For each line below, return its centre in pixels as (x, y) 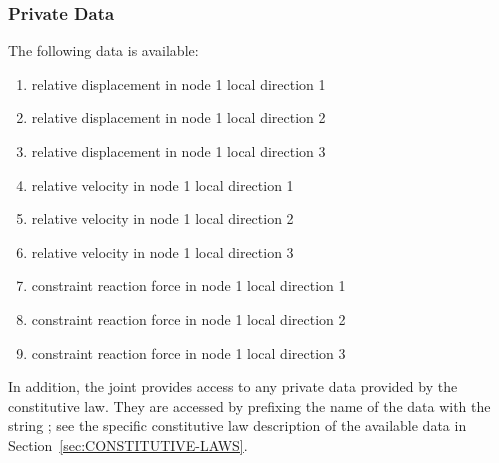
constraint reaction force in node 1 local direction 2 (188, 318)
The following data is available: (103, 50)
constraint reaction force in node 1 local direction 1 (188, 285)
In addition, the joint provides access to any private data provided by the (233, 386)
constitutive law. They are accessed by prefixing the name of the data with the (249, 405)
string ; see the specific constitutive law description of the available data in (237, 425)
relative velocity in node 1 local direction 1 (162, 184)
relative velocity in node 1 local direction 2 (162, 218)
